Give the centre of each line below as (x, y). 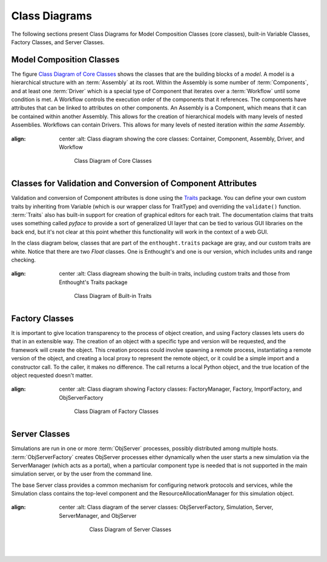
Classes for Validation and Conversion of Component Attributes (134, 184)
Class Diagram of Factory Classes (116, 411)
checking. (24, 260)
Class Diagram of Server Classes (130, 529)
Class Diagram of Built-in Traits (113, 296)
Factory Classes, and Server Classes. (58, 42)
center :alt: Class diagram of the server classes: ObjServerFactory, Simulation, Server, (166, 507)
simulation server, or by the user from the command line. (82, 474)
